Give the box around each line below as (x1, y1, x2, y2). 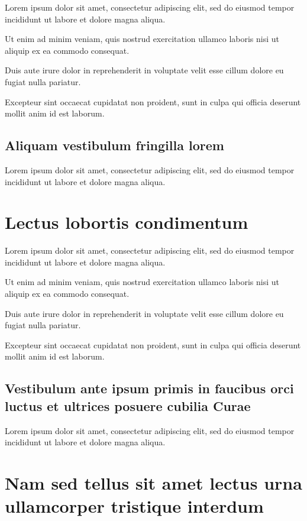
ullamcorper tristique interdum (5, 494, 264, 518)
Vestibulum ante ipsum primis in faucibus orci (5, 379, 294, 397)
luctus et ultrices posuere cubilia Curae (5, 396, 251, 415)
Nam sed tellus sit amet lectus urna (5, 470, 302, 494)
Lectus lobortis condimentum (5, 210, 248, 234)
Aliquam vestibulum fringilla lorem (5, 136, 224, 154)
